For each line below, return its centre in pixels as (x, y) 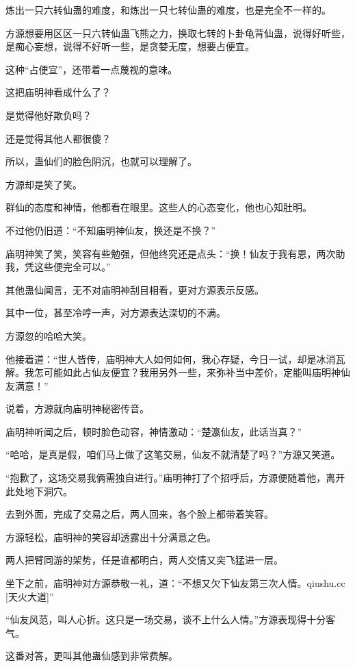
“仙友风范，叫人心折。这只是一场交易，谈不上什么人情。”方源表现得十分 (166, 619)
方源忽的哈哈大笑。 (49, 335)
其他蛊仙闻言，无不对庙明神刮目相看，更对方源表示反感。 (135, 289)
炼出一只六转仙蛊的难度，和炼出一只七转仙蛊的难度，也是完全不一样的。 (168, 10)
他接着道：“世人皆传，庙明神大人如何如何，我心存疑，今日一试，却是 (161, 358)
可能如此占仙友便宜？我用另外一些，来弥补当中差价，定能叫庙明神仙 (197, 372)
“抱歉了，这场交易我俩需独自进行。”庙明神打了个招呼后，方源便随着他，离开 (175, 478)
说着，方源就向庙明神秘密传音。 (77, 408)
